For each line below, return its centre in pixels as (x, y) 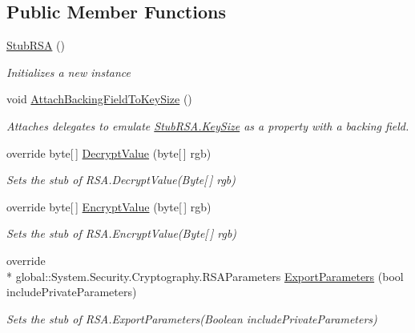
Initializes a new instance (68, 72)
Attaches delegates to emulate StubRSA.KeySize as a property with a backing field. (208, 125)
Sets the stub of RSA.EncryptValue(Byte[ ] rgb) (122, 233)
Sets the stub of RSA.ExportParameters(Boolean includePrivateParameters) (192, 318)
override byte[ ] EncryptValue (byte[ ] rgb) (109, 206)
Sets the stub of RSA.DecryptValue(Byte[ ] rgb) (121, 180)
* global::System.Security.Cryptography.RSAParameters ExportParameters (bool (205, 276)
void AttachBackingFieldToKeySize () (99, 99)
